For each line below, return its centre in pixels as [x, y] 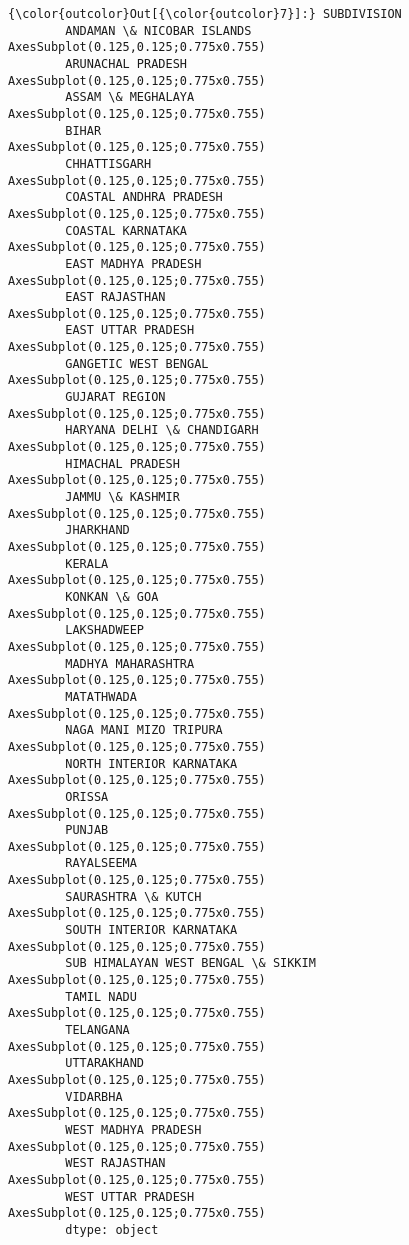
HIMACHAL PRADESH [122, 463]
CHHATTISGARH [108, 163]
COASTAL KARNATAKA [126, 230]
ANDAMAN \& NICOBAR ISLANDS [158, 30]
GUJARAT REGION [115, 397]
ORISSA [87, 796]
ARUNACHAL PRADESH [126, 63]
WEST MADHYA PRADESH [133, 1129]
